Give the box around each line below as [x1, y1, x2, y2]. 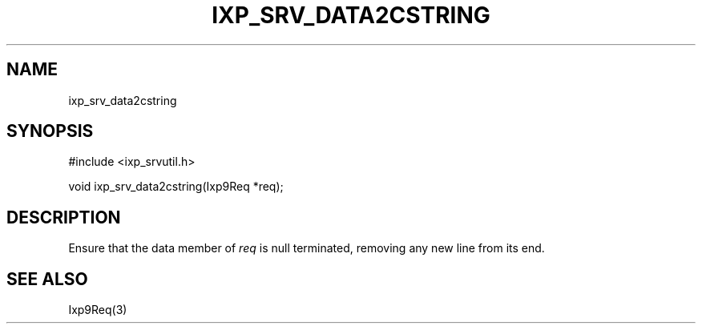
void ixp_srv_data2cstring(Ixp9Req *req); [68, 179, 284, 194]
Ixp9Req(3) [68, 303, 127, 317]
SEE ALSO [6, 268, 88, 289]
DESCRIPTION [6, 207, 121, 227]
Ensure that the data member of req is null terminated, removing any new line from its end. [68, 241, 545, 256]
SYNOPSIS [6, 121, 94, 142]
